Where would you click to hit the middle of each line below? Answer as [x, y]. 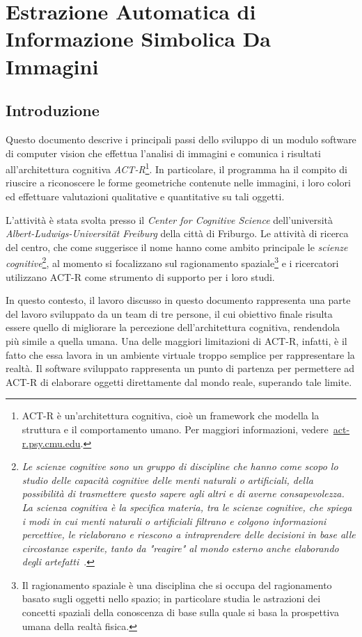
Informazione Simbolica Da [139, 39]
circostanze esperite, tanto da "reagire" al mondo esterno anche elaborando [180, 548]
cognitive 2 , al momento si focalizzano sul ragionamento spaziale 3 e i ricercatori [172, 262]
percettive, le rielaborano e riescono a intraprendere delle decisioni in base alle [189, 534]
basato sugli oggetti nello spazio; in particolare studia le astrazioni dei [171, 598]
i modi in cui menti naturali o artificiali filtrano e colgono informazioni [174, 521]
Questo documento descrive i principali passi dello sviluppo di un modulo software [181, 139]
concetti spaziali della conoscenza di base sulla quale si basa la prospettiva [180, 612]
